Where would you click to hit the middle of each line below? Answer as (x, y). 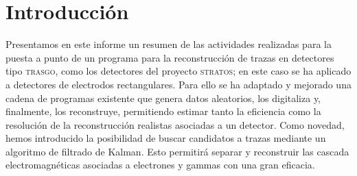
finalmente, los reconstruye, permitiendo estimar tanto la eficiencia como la (163, 111)
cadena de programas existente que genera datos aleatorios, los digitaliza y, (163, 98)
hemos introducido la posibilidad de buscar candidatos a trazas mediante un (166, 138)
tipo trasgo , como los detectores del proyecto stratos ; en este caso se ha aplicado (178, 71)
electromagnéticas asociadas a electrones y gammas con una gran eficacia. (160, 165)
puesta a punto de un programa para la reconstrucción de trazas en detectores (170, 57)
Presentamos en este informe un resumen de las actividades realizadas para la (169, 44)
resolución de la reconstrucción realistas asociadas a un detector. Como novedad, (175, 124)
